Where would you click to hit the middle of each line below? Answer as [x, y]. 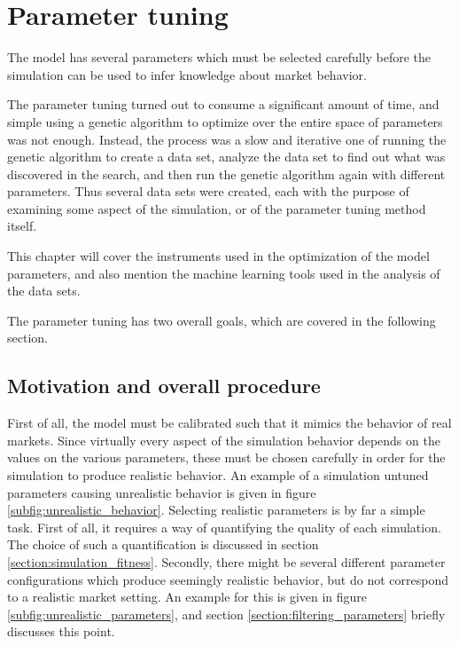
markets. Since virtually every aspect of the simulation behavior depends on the [224, 440]
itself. [22, 226]
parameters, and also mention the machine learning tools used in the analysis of [224, 273]
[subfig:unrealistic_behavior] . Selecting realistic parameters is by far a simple [216, 510]
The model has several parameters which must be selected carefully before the [219, 57]
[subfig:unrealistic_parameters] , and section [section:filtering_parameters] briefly [226, 614]
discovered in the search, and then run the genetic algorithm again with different [226, 173]
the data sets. [44, 291]
